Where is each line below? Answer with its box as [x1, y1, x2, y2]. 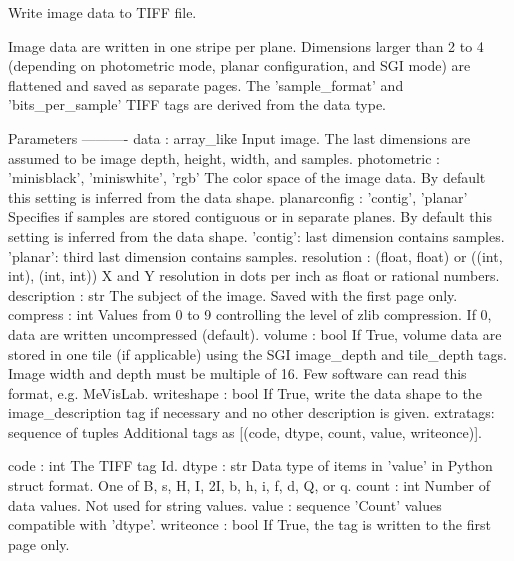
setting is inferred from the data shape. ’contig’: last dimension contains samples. [8, 225, 505, 246]
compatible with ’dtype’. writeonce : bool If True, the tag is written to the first [8, 514, 491, 535]
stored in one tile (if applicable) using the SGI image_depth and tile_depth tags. [8, 343, 507, 364]
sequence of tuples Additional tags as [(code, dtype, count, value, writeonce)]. [8, 421, 483, 442]
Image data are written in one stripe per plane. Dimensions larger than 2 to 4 [8, 35, 484, 56]
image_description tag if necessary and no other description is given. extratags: [8, 402, 495, 423]
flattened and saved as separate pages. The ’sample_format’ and [8, 74, 404, 95]
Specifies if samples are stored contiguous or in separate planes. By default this [8, 206, 492, 227]
